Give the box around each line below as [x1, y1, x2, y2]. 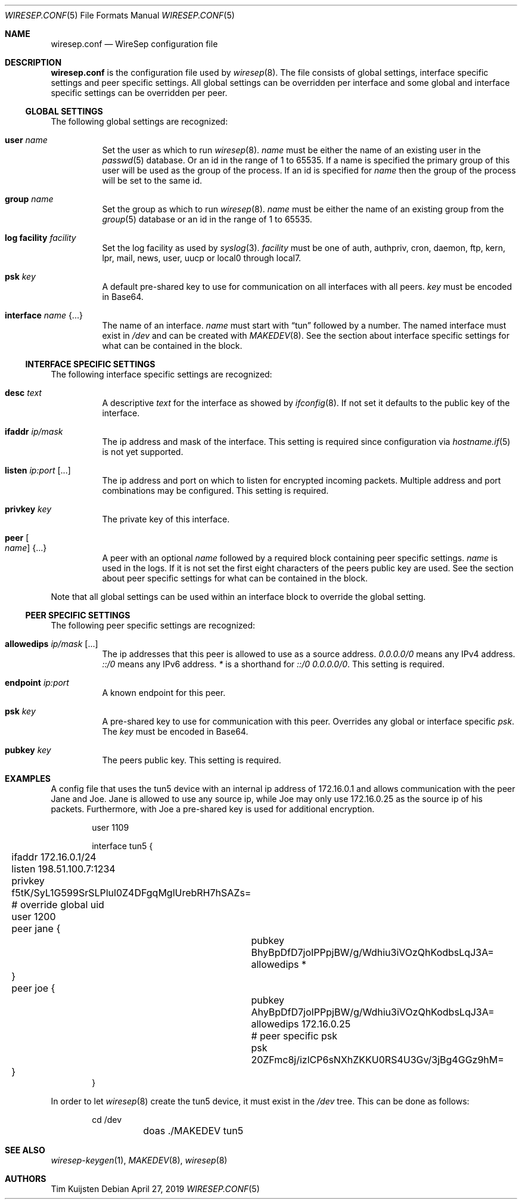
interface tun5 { [92, 841, 153, 851]
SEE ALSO [5, 1145, 45, 1155]
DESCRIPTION [5, 57, 62, 67]
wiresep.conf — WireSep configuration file [51, 39, 218, 49]
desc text [5, 388, 42, 398]
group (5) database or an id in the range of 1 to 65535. [102, 214, 312, 224]
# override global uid [11, 899, 104, 911]
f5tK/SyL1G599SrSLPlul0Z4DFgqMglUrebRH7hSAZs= [11, 887, 251, 899]
